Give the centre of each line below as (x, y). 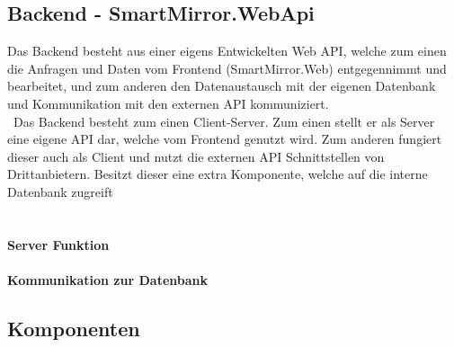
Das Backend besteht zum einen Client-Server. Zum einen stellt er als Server (224, 121)
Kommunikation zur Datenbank (107, 279)
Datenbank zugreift (60, 191)
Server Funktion (58, 244)
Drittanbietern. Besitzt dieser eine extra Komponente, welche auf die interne (218, 174)
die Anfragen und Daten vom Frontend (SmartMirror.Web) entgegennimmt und (227, 68)
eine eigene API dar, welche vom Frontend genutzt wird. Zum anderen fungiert (225, 139)
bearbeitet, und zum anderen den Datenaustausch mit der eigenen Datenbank (222, 86)
